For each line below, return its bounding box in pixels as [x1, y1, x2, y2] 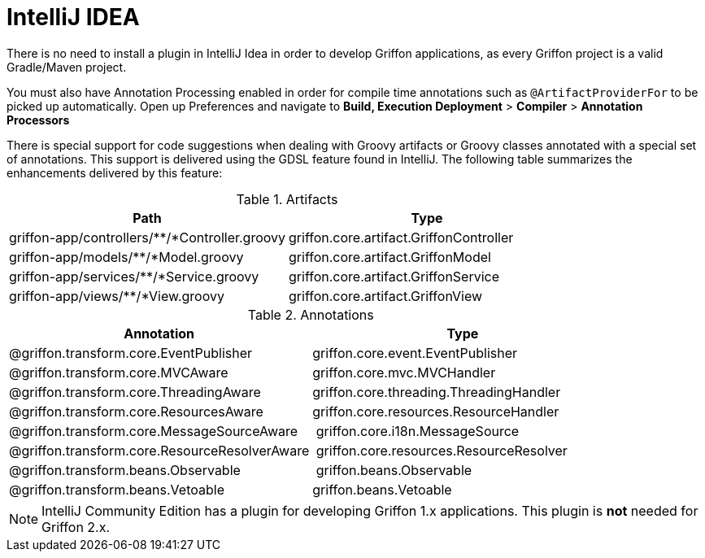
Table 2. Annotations [247, 306, 374, 323]
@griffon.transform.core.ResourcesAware [9, 403, 263, 420]
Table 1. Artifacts [236, 190, 338, 207]
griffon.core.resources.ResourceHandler [312, 403, 559, 420]
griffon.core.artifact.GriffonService [289, 268, 500, 285]
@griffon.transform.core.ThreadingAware [9, 383, 261, 400]
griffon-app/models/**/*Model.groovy [9, 248, 244, 265]
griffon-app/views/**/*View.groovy [9, 287, 224, 304]
